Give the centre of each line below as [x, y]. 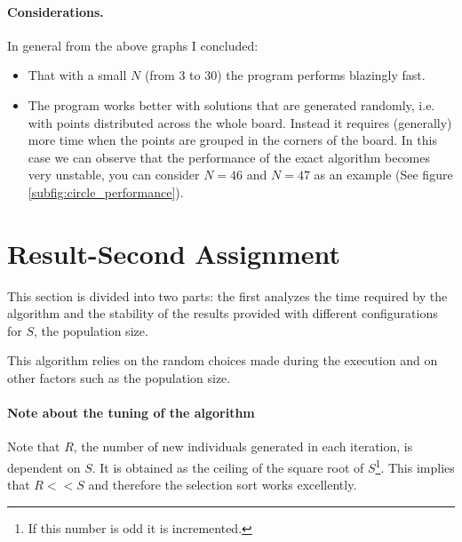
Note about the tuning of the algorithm [131, 413]
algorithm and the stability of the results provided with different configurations [223, 313]
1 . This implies [415, 466]
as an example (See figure [383, 175]
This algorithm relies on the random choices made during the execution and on [223, 360]
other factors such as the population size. [119, 378]
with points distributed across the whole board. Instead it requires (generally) [240, 122]
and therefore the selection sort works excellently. [223, 485]
